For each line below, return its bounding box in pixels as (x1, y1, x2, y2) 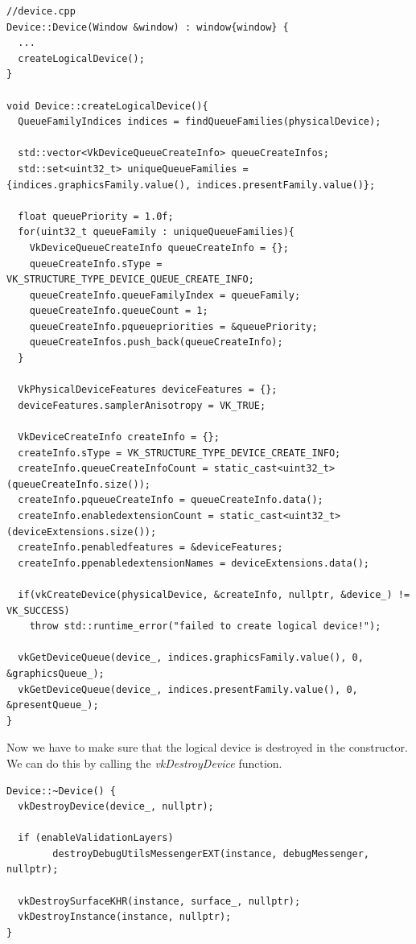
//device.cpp (6, 6, 76, 17)
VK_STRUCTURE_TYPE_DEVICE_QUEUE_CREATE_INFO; (6, 274, 254, 286)
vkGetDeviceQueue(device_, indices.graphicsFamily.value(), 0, (18, 652, 364, 664)
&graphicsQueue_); (6, 667, 105, 679)
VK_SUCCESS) (6, 604, 70, 616)
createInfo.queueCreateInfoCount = (18, 463, 208, 475)
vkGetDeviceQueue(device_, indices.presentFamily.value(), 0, (18, 683, 358, 695)
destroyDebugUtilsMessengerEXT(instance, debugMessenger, (52, 847, 370, 859)
